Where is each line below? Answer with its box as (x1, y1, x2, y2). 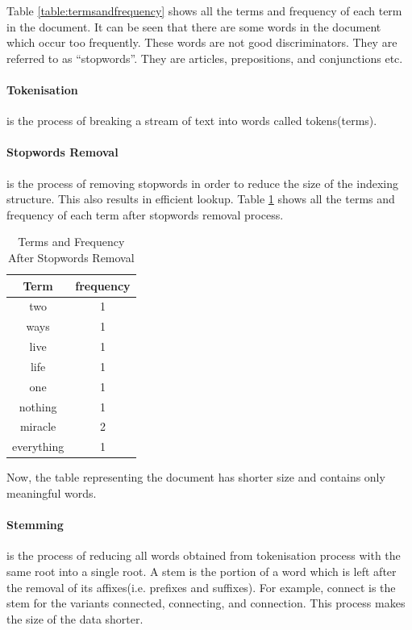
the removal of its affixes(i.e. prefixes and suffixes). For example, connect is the (6, 578, 396, 595)
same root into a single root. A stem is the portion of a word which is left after (6, 562, 397, 579)
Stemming (6, 516, 64, 533)
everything (12, 438, 65, 455)
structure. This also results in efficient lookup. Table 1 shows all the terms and (6, 190, 395, 207)
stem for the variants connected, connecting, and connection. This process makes (6, 595, 406, 611)
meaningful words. (6, 484, 97, 501)
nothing (19, 398, 57, 415)
